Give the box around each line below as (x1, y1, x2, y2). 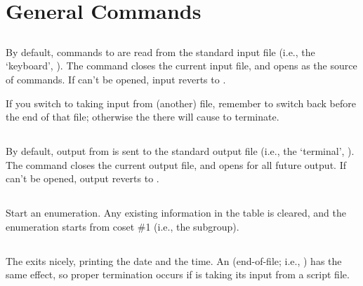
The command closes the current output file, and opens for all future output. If (6, 157, 346, 172)
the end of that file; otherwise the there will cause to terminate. (6, 109, 279, 124)
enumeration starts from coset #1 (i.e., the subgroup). (6, 219, 239, 233)
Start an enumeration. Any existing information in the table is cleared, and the (6, 205, 346, 220)
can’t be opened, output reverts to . (6, 171, 159, 186)
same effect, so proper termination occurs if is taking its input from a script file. (6, 267, 350, 282)
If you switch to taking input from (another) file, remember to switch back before (6, 95, 356, 110)
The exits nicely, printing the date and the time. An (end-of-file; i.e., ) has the (6, 253, 342, 268)
